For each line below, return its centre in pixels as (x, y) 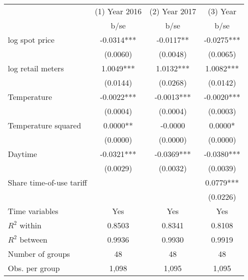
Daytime (23, 154)
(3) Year (222, 11)
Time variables (33, 211)
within (30, 225)
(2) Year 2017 (173, 11)
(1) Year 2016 (118, 11)
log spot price (31, 40)
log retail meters (36, 68)
